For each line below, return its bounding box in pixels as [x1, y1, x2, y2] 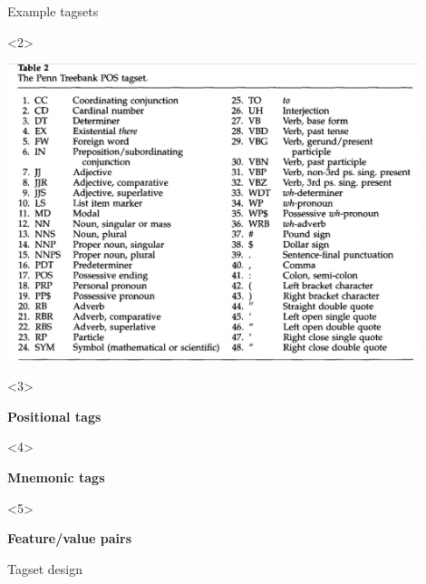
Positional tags [7, 406, 102, 425]
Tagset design [7, 559, 82, 578]
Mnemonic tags [7, 467, 105, 486]
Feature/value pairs [7, 529, 132, 548]
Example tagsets [7, 2, 99, 20]
